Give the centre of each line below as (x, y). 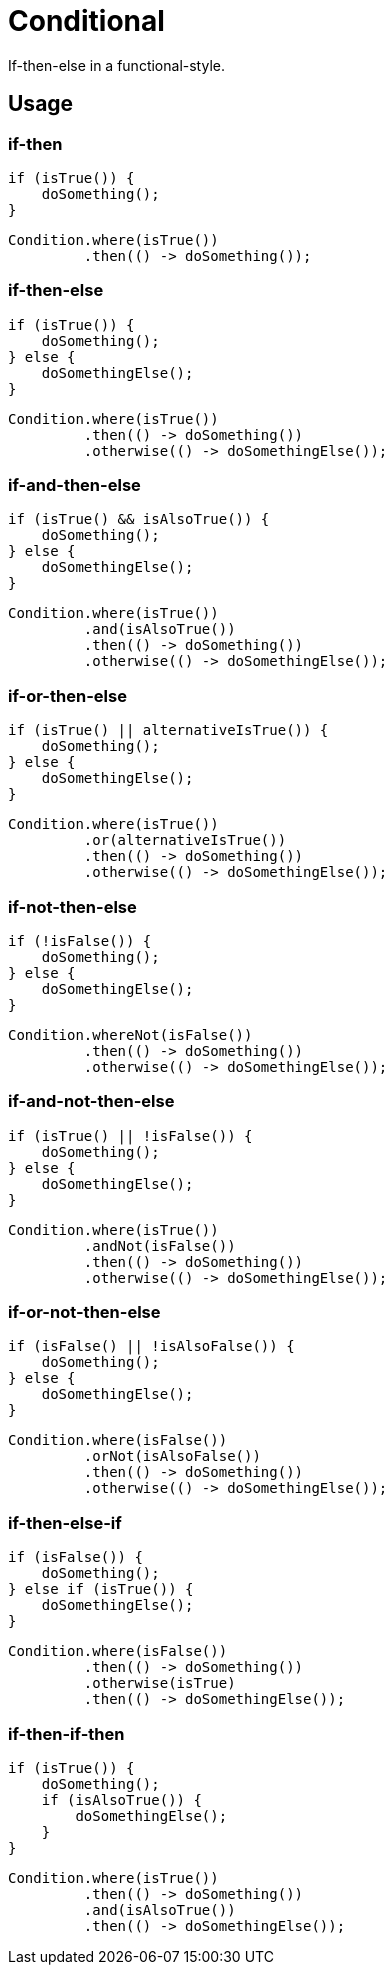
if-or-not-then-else (84, 1312)
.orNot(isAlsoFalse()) (172, 1456)
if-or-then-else (67, 695)
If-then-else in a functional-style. (116, 65)
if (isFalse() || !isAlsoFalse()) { (151, 1346)
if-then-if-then (66, 1733)
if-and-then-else (74, 485)
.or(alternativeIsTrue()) (185, 840)
